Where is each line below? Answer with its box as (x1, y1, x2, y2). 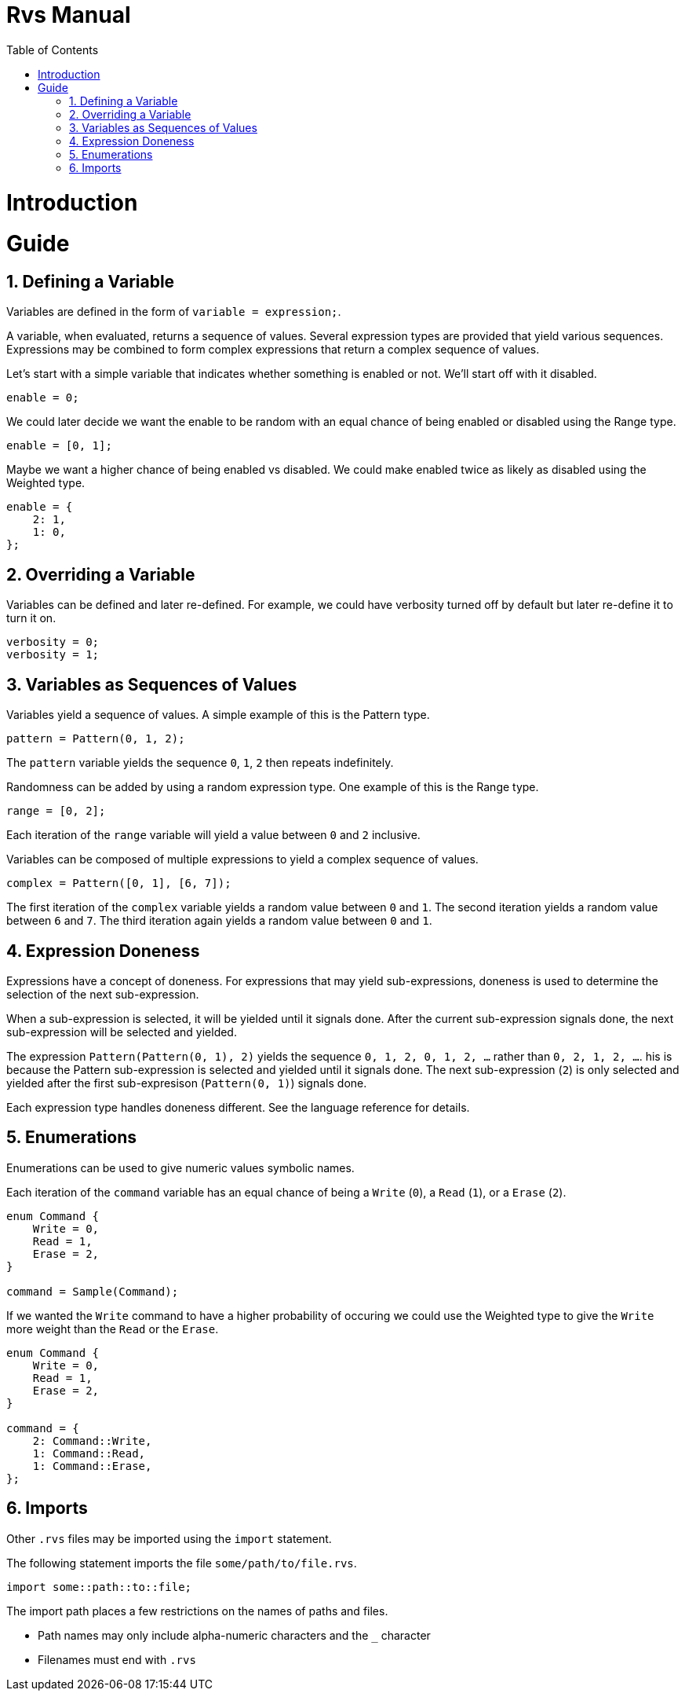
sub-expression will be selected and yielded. (6, 1024, 237, 1039)
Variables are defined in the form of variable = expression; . (6, 305, 341, 319)
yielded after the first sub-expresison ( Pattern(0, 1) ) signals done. (6, 1076, 367, 1090)
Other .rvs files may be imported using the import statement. (6, 1531, 332, 1545)
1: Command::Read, (32, 1446, 146, 1460)
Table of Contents (6, 42, 99, 57)
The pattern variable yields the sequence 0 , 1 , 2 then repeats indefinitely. (6, 756, 394, 770)
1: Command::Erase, (32, 1459, 152, 1472)
